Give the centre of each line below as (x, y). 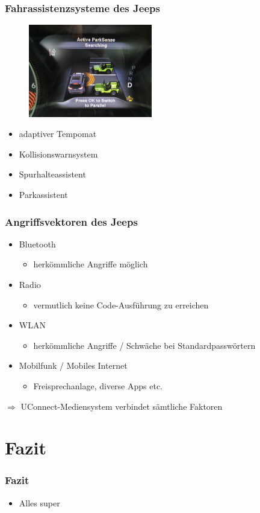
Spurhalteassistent (52, 174)
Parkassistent (43, 195)
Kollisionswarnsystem (58, 154)
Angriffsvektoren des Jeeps (71, 221)
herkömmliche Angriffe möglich (91, 264)
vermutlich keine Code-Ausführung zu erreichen (121, 304)
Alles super (39, 502)
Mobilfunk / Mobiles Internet (73, 365)
